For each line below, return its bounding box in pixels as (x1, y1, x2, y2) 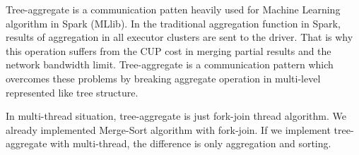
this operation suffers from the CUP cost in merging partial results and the (6, 43, 331, 58)
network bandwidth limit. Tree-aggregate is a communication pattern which (6, 57, 334, 72)
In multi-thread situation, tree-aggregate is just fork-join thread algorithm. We (6, 108, 346, 123)
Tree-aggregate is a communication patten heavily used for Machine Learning (6, 2, 341, 16)
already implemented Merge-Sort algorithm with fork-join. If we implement (6, 122, 331, 137)
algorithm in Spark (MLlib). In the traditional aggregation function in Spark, (6, 15, 341, 30)
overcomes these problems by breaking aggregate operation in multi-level (6, 70, 321, 85)
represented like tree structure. (6, 85, 139, 99)
